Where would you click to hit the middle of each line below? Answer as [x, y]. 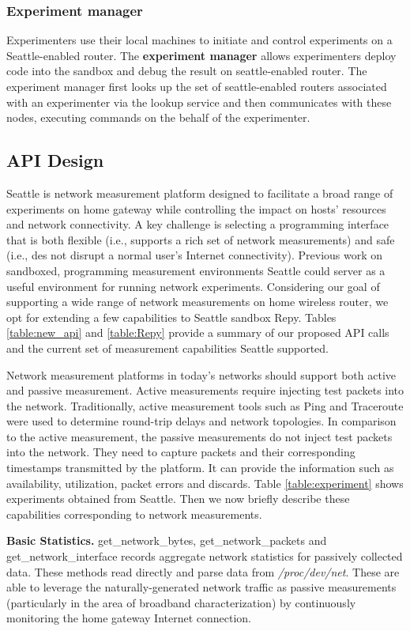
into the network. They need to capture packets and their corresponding [181, 452]
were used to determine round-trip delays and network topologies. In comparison [201, 421]
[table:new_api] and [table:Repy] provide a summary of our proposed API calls [198, 333]
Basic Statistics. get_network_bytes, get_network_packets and [167, 540]
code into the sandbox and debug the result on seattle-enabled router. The [187, 71]
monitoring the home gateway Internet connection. [129, 618]
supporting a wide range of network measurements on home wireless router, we [197, 302]
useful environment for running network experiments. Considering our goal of [193, 286]
